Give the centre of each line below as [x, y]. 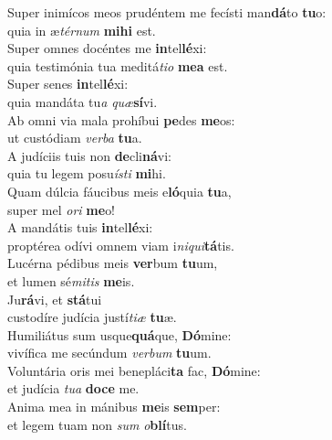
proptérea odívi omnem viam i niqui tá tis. [121, 245]
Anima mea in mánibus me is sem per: [114, 407]
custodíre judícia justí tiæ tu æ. [92, 317]
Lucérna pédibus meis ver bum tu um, [113, 263]
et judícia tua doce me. [73, 388]
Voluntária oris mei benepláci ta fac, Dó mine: [134, 370]
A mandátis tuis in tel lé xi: [80, 227]
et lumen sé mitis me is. [71, 280]
